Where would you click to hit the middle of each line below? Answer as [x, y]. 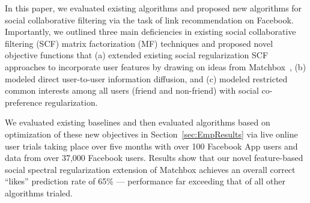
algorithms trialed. [39, 192]
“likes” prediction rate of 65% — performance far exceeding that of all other [145, 181]
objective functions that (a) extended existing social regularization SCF [137, 55]
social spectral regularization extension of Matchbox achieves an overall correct [150, 169]
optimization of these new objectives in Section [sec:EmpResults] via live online [151, 134]
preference [23, 102]
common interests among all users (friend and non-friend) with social [132, 90]
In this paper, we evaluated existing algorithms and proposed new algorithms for [153, 8]
